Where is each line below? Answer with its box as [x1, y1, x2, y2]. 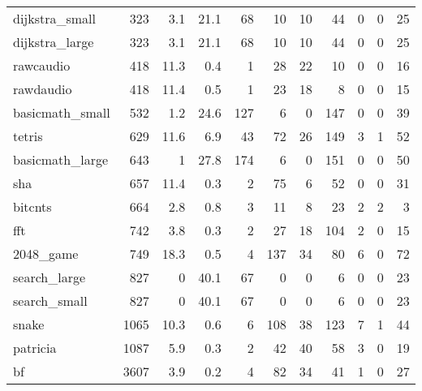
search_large [13, 268, 86, 286]
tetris [13, 127, 43, 145]
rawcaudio [13, 56, 71, 75]
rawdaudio [13, 79, 72, 98]
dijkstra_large [13, 32, 94, 51]
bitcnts [13, 197, 52, 216]
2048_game [13, 244, 79, 263]
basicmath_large [13, 150, 109, 169]
